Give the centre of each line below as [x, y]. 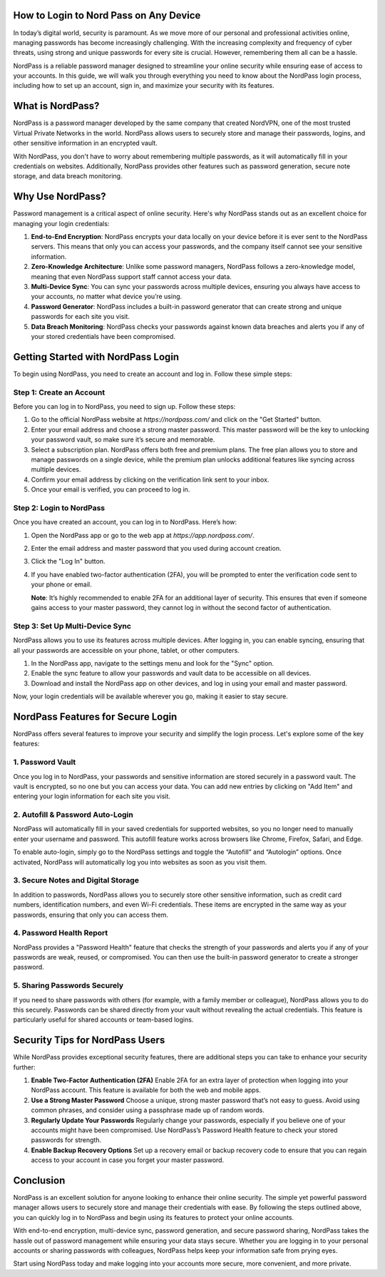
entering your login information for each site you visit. [92, 796]
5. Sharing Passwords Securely [68, 986]
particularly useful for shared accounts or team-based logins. [103, 1019]
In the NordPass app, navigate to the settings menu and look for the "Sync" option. [153, 663]
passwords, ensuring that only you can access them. [91, 915]
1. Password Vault [45, 762]
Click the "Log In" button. [68, 561]
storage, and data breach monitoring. [68, 176]
